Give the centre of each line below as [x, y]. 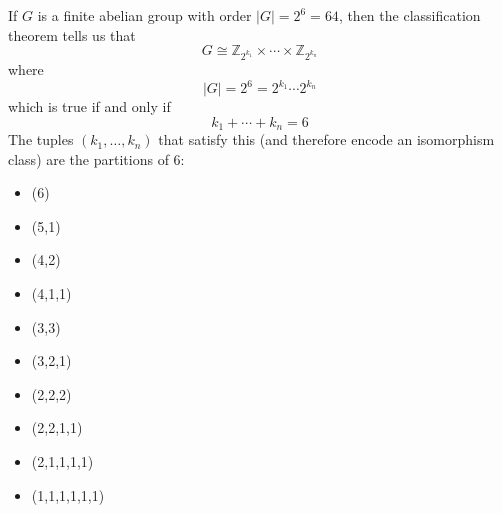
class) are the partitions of [88, 158]
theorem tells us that [72, 34]
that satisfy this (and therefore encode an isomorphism [326, 139]
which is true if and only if [89, 106]
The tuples [41, 139]
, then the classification [409, 15]
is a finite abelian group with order [144, 15]
